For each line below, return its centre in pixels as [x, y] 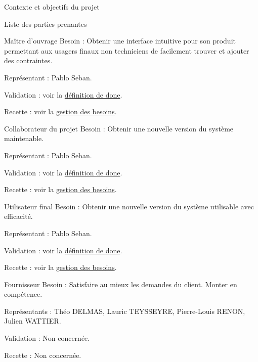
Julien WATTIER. [33, 321]
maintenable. [24, 138]
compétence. [23, 294]
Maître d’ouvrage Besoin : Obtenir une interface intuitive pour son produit [120, 41]
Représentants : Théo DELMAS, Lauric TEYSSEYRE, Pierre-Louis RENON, [125, 311]
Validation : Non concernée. [47, 338]
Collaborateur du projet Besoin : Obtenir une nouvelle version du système [119, 128]
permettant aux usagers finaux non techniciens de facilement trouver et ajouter [127, 50]
